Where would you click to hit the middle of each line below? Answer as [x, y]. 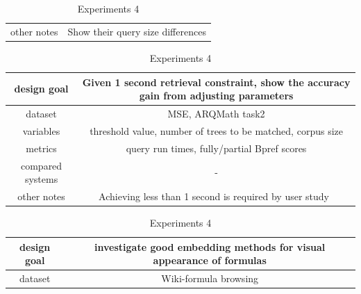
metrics [41, 148]
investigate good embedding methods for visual [210, 246]
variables [41, 130]
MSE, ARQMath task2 [216, 113]
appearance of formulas [210, 260]
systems [41, 179]
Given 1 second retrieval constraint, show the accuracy [216, 82]
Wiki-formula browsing [210, 278]
